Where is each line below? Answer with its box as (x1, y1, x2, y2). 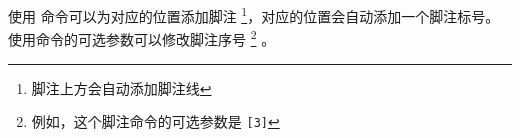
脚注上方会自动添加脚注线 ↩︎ (31, 77, 212, 98)
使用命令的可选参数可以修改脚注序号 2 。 (8, 26, 276, 49)
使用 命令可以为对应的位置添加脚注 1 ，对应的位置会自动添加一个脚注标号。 (8, 3, 500, 26)
